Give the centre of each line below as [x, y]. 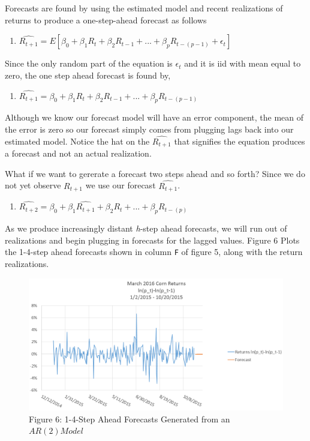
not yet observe [33, 185]
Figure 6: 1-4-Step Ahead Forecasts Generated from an [130, 418]
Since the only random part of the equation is [89, 63]
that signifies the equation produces [240, 141]
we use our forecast [121, 185]
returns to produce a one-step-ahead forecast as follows [106, 19]
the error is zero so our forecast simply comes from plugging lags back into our [149, 129]
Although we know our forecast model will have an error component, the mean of [154, 117]
